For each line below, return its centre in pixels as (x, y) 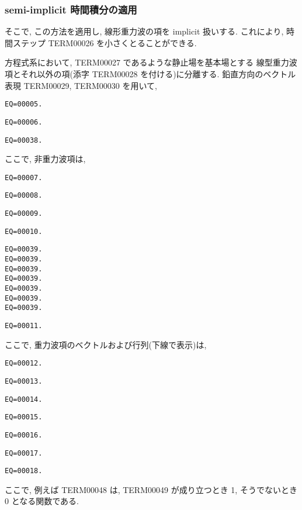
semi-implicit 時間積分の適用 (71, 9)
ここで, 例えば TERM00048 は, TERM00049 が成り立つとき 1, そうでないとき (151, 489)
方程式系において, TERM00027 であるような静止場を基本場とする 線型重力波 (151, 62)
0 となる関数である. (42, 501)
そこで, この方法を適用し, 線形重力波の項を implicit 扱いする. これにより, (144, 31)
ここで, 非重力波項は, (45, 159)
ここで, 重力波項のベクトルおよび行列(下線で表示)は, (106, 344)
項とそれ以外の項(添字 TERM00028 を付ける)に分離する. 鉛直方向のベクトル (150, 74)
